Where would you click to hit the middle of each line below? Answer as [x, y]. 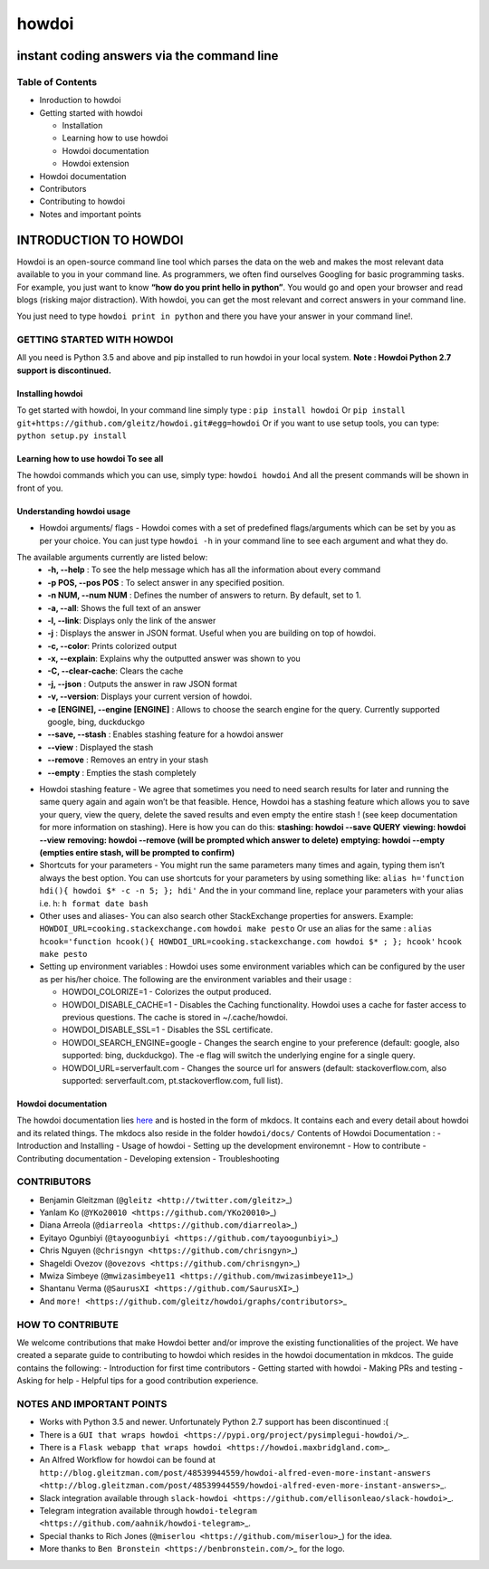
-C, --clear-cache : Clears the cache [115, 671]
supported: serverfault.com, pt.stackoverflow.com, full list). [173, 1080]
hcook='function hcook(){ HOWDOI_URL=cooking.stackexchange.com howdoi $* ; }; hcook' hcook [250, 941]
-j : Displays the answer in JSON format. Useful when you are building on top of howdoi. [212, 633]
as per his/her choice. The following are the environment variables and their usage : [196, 979]
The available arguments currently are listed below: [112, 557]
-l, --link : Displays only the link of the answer [132, 620]
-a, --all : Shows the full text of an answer [124, 608]
